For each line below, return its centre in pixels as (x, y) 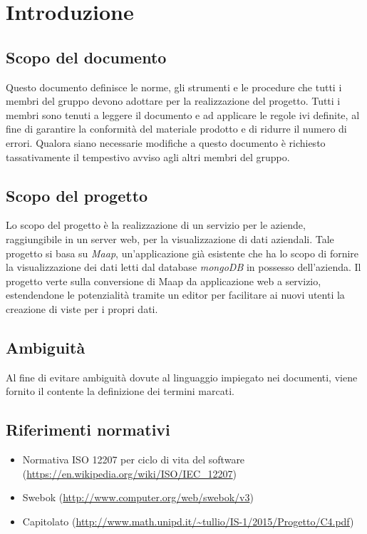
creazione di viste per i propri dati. (82, 308)
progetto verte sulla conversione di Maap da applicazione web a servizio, (164, 281)
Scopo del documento (86, 57)
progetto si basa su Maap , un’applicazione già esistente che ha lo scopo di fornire (182, 253)
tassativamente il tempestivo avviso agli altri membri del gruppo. (148, 156)
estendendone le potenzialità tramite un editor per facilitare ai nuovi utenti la (175, 295)
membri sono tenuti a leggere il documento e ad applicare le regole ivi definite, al (183, 114)
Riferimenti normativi (88, 430)
